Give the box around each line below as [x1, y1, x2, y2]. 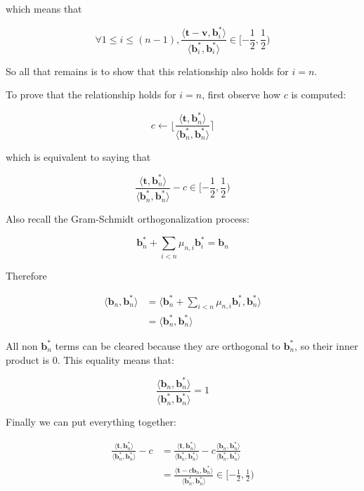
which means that [6, 1, 82, 15]
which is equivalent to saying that [6, 149, 151, 164]
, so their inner [294, 338, 358, 353]
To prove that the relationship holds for [6, 87, 176, 102]
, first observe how [202, 87, 280, 102]
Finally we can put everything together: [6, 414, 176, 429]
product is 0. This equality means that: [6, 352, 174, 367]
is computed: [291, 87, 346, 102]
